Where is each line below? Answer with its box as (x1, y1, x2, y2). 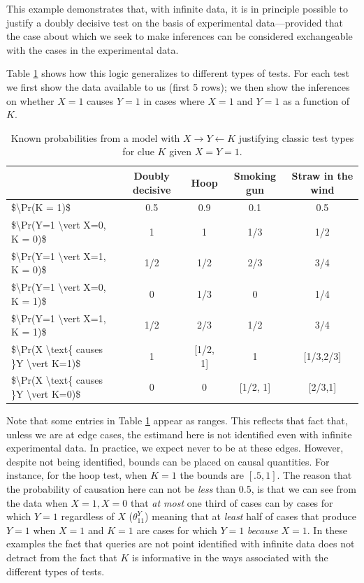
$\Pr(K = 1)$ (11, 200, 71, 215)
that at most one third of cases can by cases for (130, 495, 333, 510)
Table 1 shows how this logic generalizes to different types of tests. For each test (6, 66, 349, 80)
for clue (122, 144, 154, 159)
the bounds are (180, 468, 245, 482)
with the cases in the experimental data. (6, 42, 179, 57)
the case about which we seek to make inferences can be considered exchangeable (6, 29, 353, 43)
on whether (6, 93, 54, 108)
